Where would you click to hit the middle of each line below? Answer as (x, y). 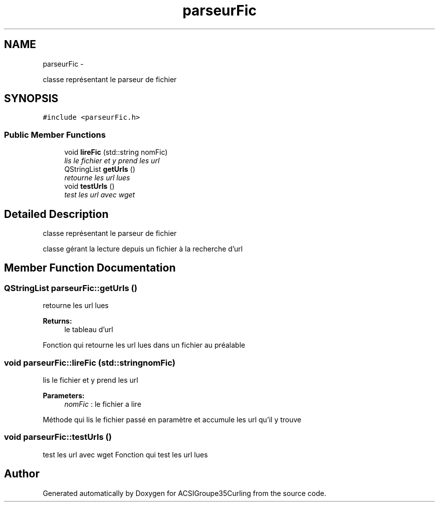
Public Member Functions (55, 135)
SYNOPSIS (31, 99)
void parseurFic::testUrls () (58, 437)
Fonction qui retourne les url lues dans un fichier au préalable (144, 345)
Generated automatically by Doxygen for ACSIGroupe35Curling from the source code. (184, 493)
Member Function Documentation (90, 268)
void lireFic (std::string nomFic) (116, 152)
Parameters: (64, 396)
